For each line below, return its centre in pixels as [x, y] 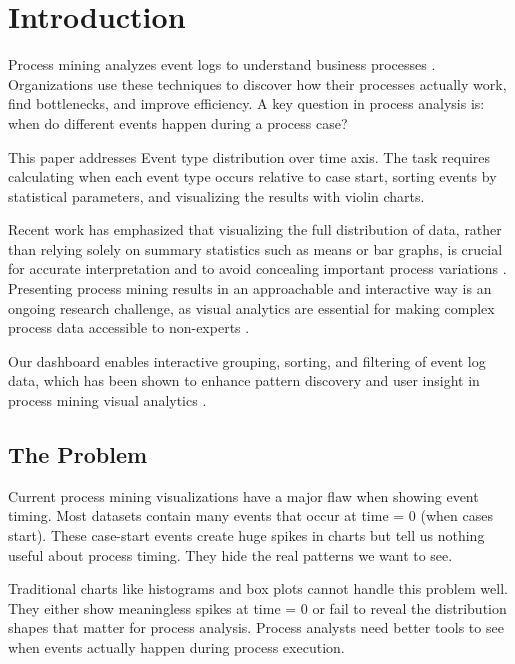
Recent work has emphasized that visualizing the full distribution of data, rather [255, 229]
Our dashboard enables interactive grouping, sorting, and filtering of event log [247, 360]
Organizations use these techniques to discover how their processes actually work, [257, 83]
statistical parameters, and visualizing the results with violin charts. [216, 195]
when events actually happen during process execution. [176, 646]
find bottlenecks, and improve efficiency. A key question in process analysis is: [246, 103]
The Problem [78, 454]
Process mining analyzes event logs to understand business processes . [222, 64]
